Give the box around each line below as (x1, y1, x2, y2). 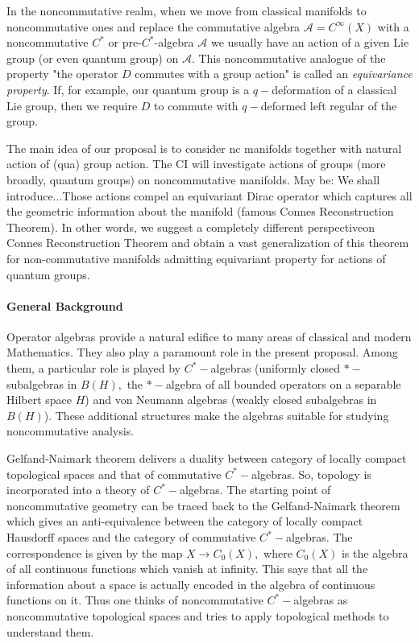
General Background (6, 297, 123, 314)
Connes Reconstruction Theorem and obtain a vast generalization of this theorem (6, 234, 409, 251)
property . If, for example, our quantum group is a (6, 80, 250, 97)
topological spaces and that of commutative (6, 465, 222, 482)
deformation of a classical (272, 80, 397, 97)
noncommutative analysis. (6, 422, 135, 439)
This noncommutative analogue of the (198, 49, 386, 66)
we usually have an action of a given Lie (210, 34, 409, 51)
